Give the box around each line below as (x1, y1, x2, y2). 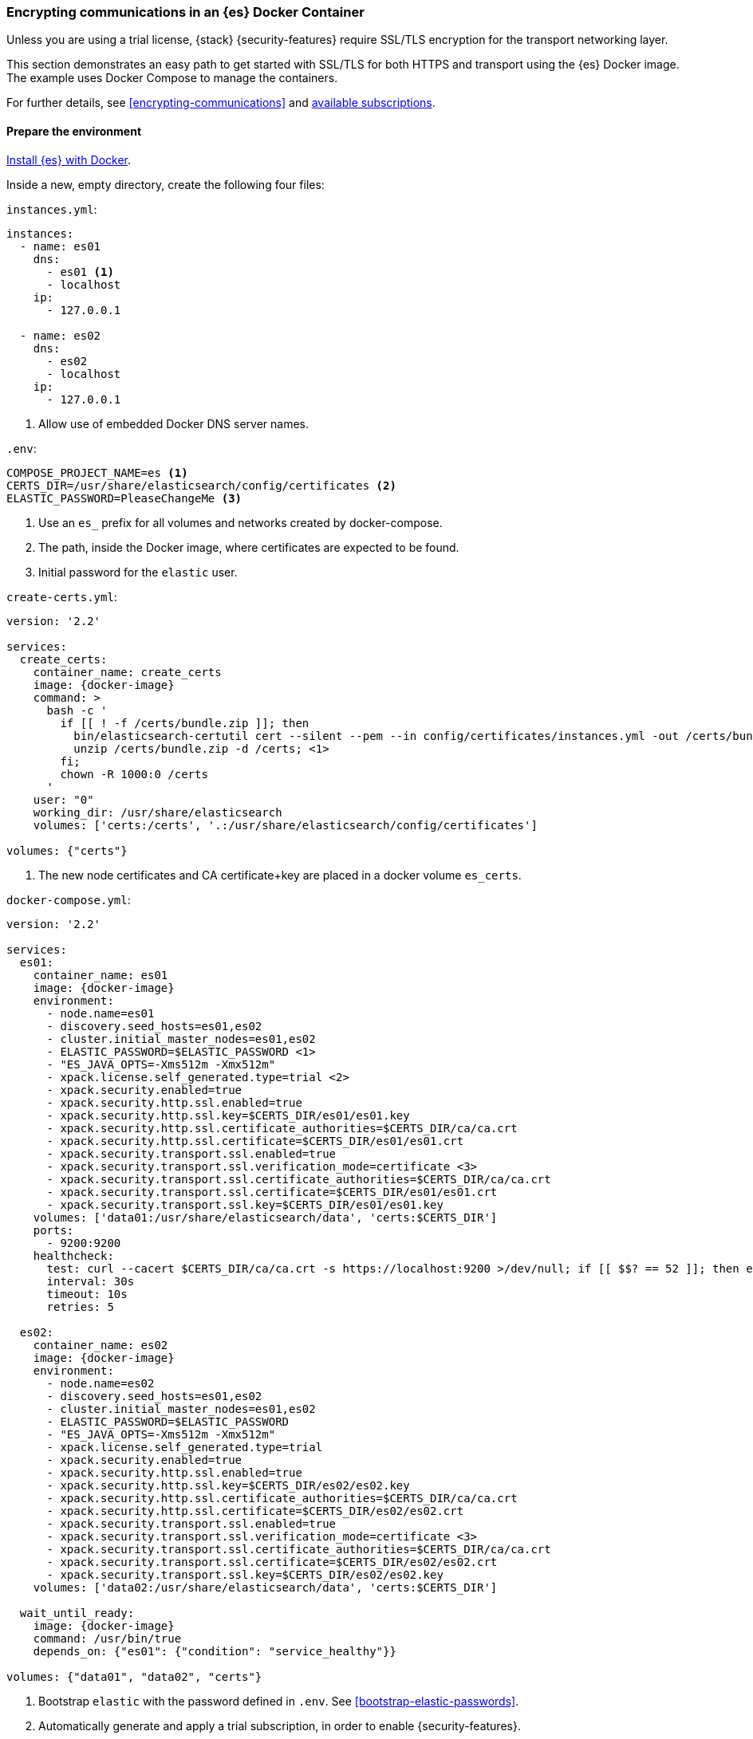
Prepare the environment (6, 124, 142, 138)
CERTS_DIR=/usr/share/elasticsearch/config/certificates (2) (6, 478, 396, 492)
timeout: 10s (46, 1287, 128, 1300)
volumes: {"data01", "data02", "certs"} (6, 1670, 262, 1683)
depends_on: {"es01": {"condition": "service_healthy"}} (33, 1644, 396, 1658)
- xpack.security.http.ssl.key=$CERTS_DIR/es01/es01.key (46, 1108, 410, 1122)
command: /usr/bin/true (33, 1631, 182, 1645)
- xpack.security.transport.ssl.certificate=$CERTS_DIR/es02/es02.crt (46, 1555, 498, 1568)
